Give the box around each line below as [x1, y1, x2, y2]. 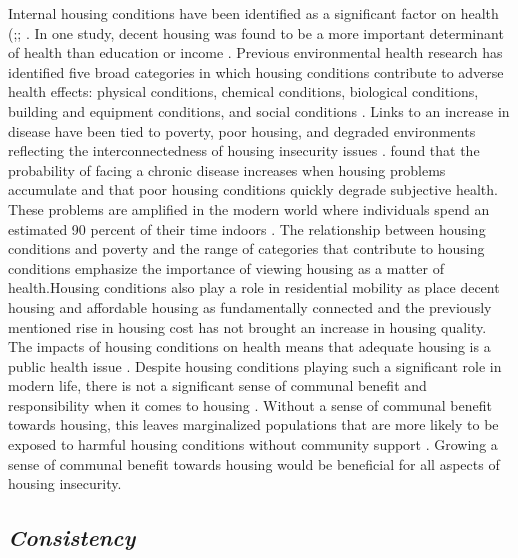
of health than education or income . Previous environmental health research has [8, 42, 503, 63]
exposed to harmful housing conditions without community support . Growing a [8, 434, 498, 455]
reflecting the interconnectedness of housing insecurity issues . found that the [8, 140, 480, 161]
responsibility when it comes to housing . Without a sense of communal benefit [8, 394, 492, 415]
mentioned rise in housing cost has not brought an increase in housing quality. [8, 316, 487, 337]
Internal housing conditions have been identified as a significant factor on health [8, 3, 499, 23]
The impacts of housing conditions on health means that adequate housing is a [8, 336, 491, 357]
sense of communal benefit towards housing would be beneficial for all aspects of [8, 453, 500, 474]
